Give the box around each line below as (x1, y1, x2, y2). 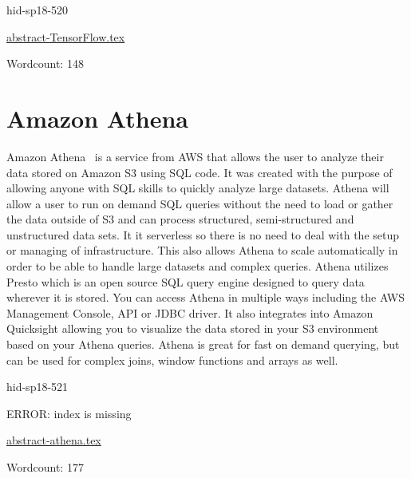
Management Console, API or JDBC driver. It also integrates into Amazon (6, 304, 373, 321)
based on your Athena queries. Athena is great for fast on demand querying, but (6, 336, 400, 353)
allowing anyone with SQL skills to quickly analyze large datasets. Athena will (6, 180, 389, 196)
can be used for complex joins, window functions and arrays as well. (6, 351, 338, 368)
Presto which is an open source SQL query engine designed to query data (6, 273, 365, 290)
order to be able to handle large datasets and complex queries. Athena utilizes (6, 258, 389, 275)
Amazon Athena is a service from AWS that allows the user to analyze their (6, 148, 384, 164)
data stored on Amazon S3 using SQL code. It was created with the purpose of (6, 164, 393, 180)
